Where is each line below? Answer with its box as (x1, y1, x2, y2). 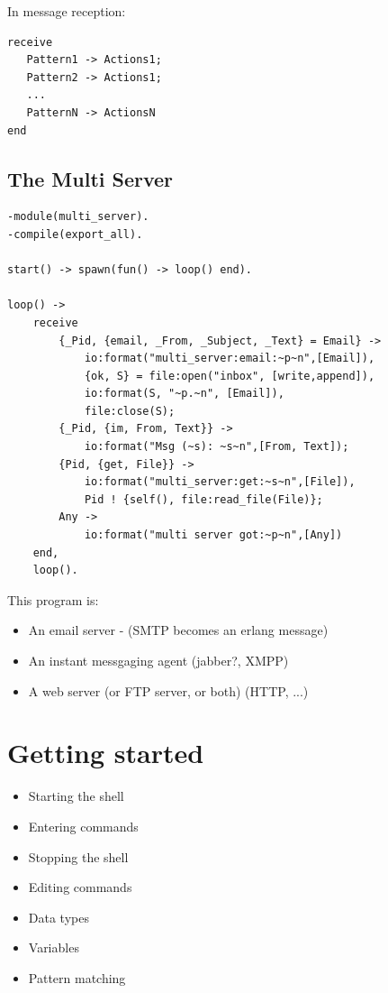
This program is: (7, 590, 99, 609)
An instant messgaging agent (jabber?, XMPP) (28, 651, 289, 670)
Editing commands (28, 878, 132, 896)
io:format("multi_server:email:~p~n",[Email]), (84, 352, 375, 365)
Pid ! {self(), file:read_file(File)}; (84, 492, 323, 506)
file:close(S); (84, 404, 176, 418)
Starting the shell (28, 786, 124, 805)
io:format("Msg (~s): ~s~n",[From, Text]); (84, 440, 349, 454)
